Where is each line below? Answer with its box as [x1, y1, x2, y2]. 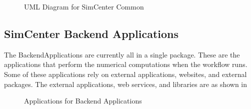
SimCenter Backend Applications [4, 25, 179, 41]
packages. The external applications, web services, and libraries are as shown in [4, 78, 247, 89]
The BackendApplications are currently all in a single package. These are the [4, 49, 240, 59]
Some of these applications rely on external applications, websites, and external [4, 68, 247, 79]
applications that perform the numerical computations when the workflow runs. [4, 59, 247, 69]
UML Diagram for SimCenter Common [24, 1, 144, 11]
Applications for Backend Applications [24, 95, 142, 106]
